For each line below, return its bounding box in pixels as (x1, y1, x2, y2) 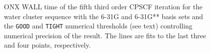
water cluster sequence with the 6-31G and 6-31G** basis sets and (4, 11, 203, 21)
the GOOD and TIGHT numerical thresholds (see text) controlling (4, 21, 193, 31)
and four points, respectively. (4, 40, 91, 50)
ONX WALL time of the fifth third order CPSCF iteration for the (4, 1, 203, 11)
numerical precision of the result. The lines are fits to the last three (4, 30, 206, 40)
